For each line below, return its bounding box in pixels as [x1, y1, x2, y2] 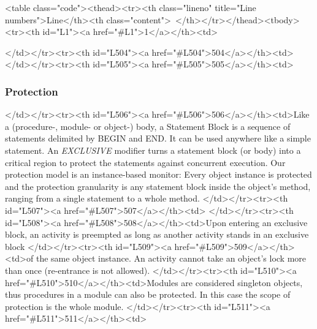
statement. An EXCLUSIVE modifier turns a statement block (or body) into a [5, 143, 301, 156]
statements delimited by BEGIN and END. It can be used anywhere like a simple [5, 132, 311, 145]
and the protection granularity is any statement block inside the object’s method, [5, 180, 311, 192]
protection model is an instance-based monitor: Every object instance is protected [5, 168, 312, 181]
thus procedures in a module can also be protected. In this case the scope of [5, 288, 291, 301]
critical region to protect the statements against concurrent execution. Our [5, 156, 286, 168]
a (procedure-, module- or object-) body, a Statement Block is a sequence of [5, 119, 291, 132]
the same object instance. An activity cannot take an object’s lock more [36, 252, 307, 265]
